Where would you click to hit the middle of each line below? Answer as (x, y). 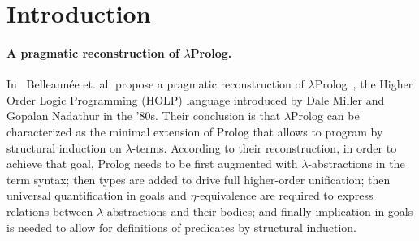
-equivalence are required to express (285, 195)
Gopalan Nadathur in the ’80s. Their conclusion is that (144, 116)
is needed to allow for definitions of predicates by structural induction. (182, 227)
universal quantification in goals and (97, 195)
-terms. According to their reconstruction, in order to (264, 147)
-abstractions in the (356, 164)
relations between (50, 211)
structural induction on (64, 147)
